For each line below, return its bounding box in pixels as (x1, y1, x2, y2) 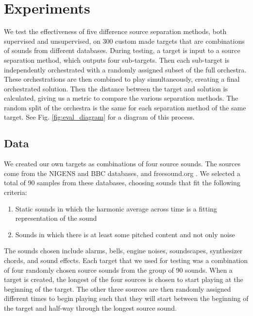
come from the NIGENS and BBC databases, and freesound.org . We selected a (4, 168, 240, 178)
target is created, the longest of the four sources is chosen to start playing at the (4, 274, 243, 284)
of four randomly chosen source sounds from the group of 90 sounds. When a (4, 264, 233, 275)
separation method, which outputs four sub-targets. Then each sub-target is (4, 54, 230, 65)
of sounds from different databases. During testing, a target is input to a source (4, 45, 240, 55)
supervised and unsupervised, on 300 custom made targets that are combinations (4, 35, 245, 46)
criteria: (4, 187, 27, 197)
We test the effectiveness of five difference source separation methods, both (4, 26, 227, 36)
